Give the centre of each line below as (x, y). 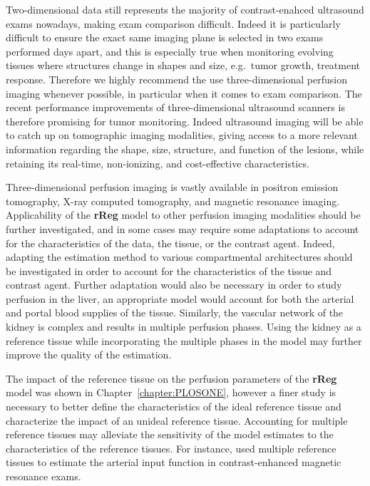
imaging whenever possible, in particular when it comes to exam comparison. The (184, 93)
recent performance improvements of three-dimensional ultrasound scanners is (175, 107)
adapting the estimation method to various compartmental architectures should (179, 257)
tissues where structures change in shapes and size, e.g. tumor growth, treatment (183, 65)
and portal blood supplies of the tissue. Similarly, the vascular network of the (175, 312)
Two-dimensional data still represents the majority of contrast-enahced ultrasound (185, 9)
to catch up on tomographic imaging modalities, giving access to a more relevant (182, 135)
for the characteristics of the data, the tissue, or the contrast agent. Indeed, (170, 243)
